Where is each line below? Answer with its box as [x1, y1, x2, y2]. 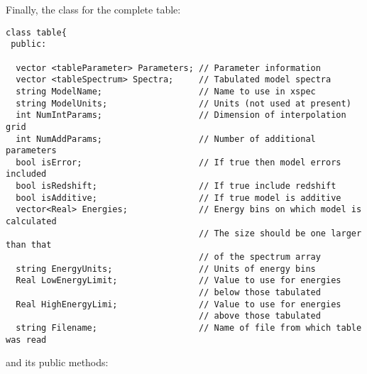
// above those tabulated [199, 311, 321, 321]
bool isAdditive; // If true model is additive [16, 192, 341, 203]
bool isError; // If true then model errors [16, 157, 341, 167]
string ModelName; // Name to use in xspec [16, 86, 316, 97]
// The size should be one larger [199, 228, 362, 238]
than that [6, 240, 52, 251]
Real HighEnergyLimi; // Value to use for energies [16, 299, 341, 309]
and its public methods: [6, 355, 109, 370]
